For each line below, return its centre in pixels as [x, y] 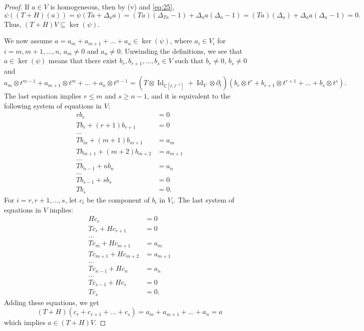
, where [181, 41]
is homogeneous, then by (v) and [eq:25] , [112, 6]
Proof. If [17, 6]
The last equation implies [43, 96]
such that [189, 60]
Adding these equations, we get [52, 302]
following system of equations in [53, 105]
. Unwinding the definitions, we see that [181, 51]
